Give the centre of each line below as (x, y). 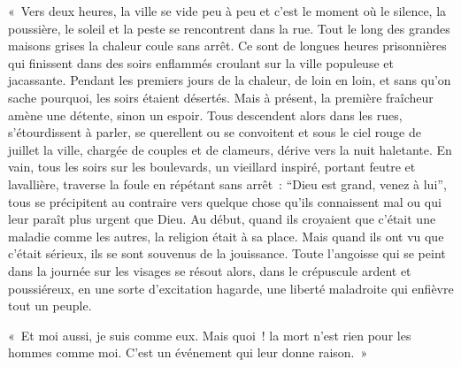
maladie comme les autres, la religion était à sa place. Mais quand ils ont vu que (226, 236)
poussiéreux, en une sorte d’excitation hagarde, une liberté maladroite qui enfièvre (231, 288)
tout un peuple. (50, 306)
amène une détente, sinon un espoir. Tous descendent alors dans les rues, (205, 115)
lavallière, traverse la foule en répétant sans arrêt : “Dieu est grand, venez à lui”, (227, 183)
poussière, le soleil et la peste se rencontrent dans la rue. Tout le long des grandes (229, 28)
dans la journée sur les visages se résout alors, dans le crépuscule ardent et (210, 270)
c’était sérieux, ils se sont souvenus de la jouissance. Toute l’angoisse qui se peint (227, 253)
